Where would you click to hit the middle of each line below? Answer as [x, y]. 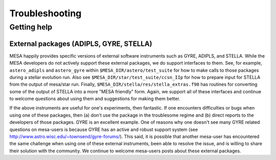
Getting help [31, 27]
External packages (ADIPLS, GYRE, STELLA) [81, 44]
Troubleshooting [45, 13]
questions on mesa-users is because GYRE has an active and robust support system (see [104, 129]
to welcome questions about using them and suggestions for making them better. [95, 99]
